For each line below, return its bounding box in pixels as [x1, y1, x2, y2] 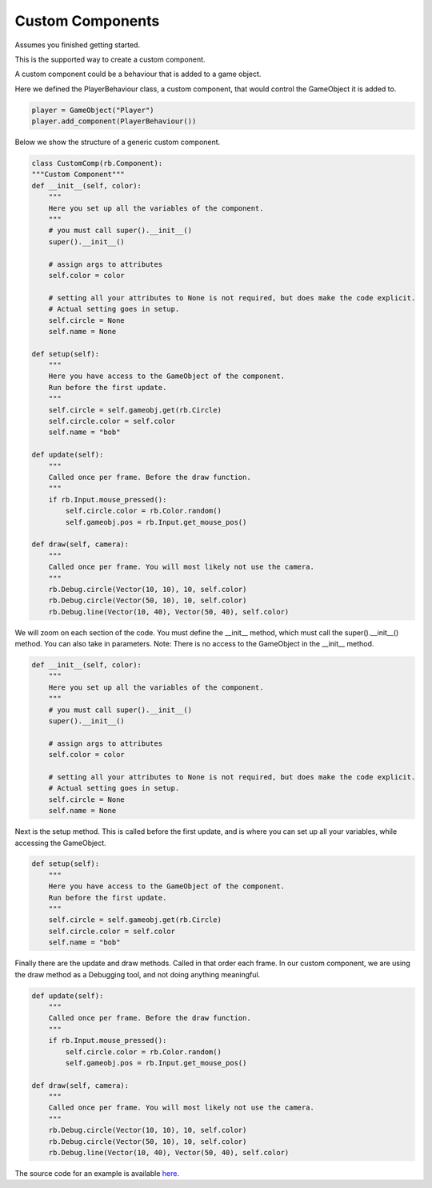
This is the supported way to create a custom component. [14, 54, 206, 64]
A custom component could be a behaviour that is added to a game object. [14, 69, 262, 79]
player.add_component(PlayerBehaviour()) [31, 117, 197, 126]
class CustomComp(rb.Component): [31, 159, 163, 168]
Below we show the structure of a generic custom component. [14, 137, 221, 147]
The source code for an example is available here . [14, 1169, 180, 1178]
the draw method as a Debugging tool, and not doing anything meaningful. [14, 969, 261, 979]
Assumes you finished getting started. [14, 40, 140, 50]
